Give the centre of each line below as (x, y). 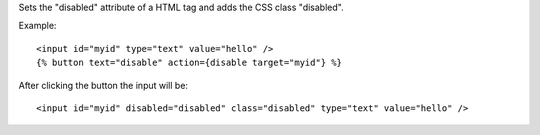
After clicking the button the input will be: (103, 85)
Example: (37, 26)
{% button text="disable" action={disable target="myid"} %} (189, 63)
